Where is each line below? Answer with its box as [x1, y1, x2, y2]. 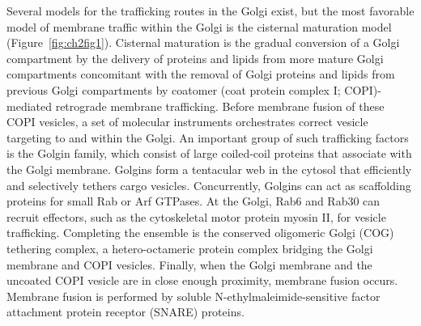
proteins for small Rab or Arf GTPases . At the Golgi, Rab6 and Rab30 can [6, 193, 381, 210]
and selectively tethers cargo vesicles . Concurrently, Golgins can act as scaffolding [6, 176, 411, 193]
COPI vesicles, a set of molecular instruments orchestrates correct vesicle [6, 113, 368, 130]
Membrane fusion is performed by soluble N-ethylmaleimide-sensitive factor [6, 287, 381, 304]
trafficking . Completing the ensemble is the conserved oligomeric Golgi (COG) [6, 224, 394, 241]
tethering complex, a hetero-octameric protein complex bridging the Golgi [6, 239, 373, 256]
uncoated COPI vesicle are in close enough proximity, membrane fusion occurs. [6, 272, 398, 289]
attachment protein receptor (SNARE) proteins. [6, 303, 245, 320]
